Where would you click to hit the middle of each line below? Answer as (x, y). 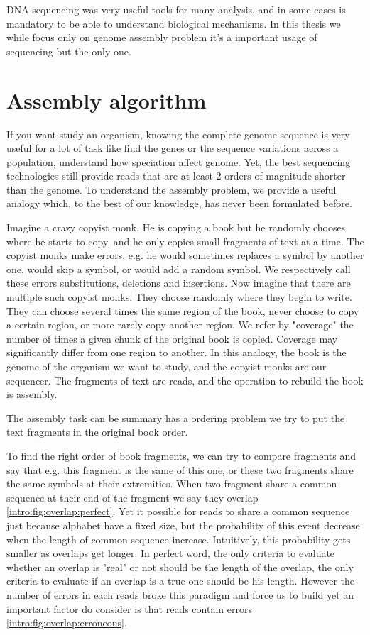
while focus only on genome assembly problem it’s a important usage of (162, 37)
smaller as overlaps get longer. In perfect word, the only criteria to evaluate (171, 553)
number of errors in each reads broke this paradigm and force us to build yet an (180, 594)
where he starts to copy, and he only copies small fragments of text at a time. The (185, 241)
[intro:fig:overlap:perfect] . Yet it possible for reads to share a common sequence (178, 511)
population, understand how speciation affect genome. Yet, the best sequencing (179, 161)
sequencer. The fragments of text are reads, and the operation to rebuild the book (185, 380)
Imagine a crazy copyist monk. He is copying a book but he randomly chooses (176, 227)
